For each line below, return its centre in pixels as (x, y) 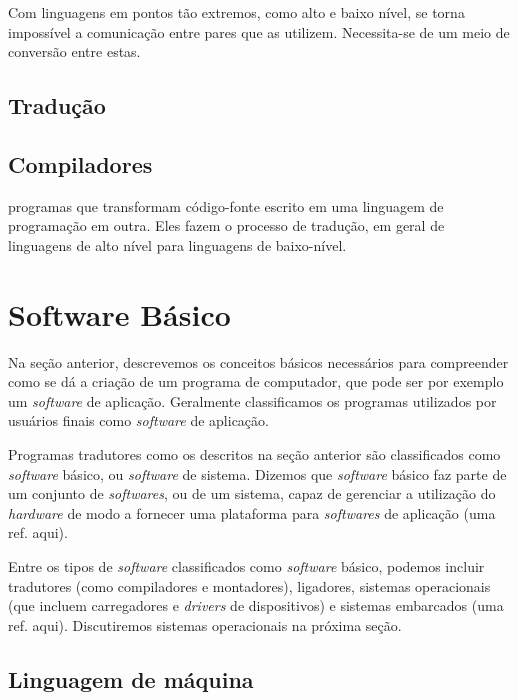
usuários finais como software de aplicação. (138, 420)
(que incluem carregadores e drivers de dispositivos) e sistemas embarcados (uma (256, 605)
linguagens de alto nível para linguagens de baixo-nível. (177, 244)
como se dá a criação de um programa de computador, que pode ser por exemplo (256, 381)
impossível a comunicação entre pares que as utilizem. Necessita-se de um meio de (259, 31)
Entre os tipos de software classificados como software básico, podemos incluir (246, 566)
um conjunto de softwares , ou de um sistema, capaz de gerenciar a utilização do (252, 493)
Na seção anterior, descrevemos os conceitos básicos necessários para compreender (258, 361)
